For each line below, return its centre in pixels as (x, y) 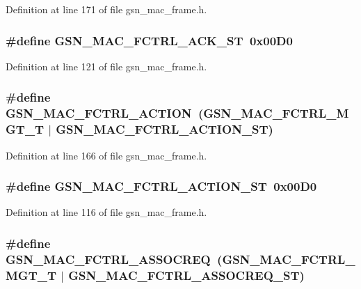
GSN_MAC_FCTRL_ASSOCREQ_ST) (186, 275)
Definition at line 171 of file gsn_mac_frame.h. (106, 9)
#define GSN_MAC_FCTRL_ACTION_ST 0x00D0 (161, 186)
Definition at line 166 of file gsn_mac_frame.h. (106, 155)
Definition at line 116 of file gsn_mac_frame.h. (106, 212)
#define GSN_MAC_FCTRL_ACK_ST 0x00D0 (149, 40)
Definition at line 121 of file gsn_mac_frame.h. (106, 66)
